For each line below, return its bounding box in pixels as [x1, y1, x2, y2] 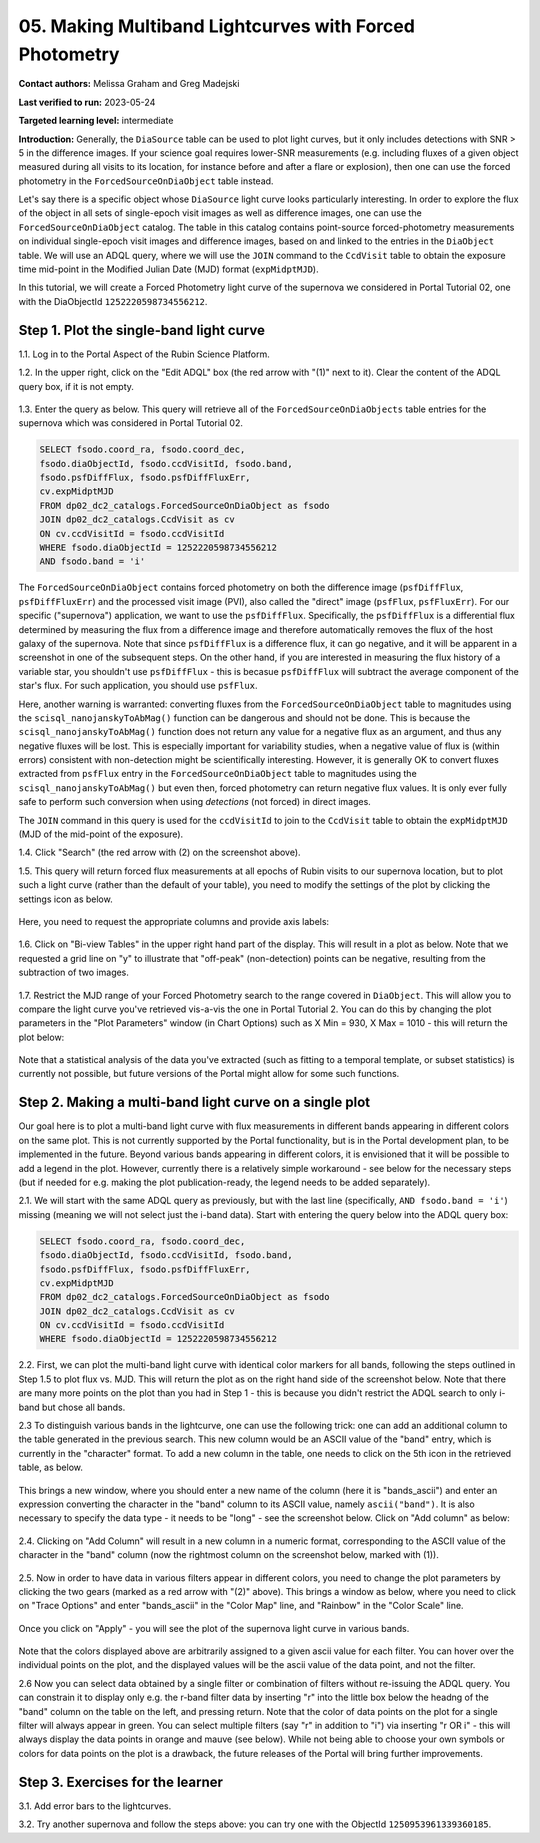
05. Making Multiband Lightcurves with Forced [18, 15, 415, 37]
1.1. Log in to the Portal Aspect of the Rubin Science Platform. [18, 348, 270, 360]
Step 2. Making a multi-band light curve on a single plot [18, 1094, 370, 1111]
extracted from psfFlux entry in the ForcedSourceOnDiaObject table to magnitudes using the [18, 768, 417, 780]
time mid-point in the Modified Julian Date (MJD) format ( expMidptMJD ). [18, 263, 319, 275]
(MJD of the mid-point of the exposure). [18, 828, 184, 840]
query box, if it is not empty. [18, 380, 135, 392]
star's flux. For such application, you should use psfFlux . [18, 680, 259, 692]
